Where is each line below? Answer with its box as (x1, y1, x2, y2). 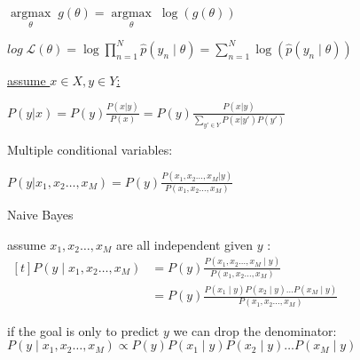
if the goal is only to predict (7, 321, 160, 340)
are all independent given (115, 235, 253, 253)
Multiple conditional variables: (7, 140, 173, 158)
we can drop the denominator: (173, 321, 337, 340)
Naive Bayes (7, 205, 74, 224)
